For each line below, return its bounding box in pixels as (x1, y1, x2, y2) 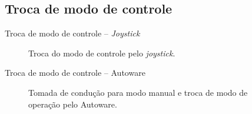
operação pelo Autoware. (28, 98, 117, 110)
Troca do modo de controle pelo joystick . (28, 46, 175, 59)
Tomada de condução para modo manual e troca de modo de (28, 86, 248, 98)
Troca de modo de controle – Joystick (5, 27, 140, 39)
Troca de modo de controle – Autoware (5, 66, 145, 79)
